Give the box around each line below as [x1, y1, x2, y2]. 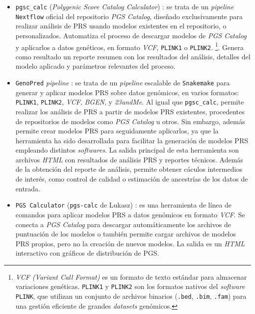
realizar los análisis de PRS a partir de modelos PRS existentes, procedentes [15, 106, 245, 116]
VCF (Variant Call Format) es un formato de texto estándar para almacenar [15, 271, 247, 282]
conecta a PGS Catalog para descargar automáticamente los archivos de [15, 219, 231, 229]
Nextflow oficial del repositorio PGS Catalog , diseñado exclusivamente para [15, 11, 243, 21]
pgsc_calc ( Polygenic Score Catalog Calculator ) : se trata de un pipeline [15, 1, 234, 11]
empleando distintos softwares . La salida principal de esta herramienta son [15, 145, 239, 155]
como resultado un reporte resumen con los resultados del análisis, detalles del [15, 51, 251, 61]
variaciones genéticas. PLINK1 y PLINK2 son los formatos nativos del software [15, 281, 245, 291]
